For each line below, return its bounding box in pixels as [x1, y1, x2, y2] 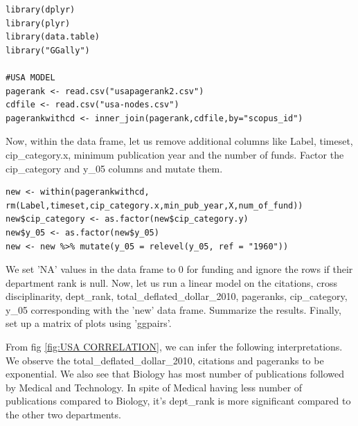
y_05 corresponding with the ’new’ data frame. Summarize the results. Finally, [6, 302, 341, 317]
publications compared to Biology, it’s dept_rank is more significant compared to [6, 393, 351, 408]
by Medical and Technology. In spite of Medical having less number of [6, 380, 303, 394]
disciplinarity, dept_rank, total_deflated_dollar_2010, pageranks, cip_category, [6, 289, 348, 303]
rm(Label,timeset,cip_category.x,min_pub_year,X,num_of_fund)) [6, 200, 303, 211]
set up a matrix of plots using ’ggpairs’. [6, 316, 172, 330]
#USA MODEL [6, 72, 55, 82]
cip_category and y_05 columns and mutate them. [6, 161, 223, 175]
